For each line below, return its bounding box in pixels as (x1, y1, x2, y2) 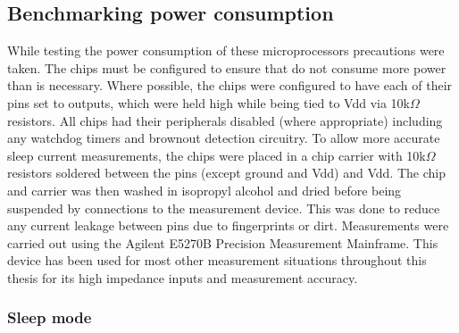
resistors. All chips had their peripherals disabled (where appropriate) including (7, 111, 443, 129)
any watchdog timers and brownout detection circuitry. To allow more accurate (7, 129, 440, 147)
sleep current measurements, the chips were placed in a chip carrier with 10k (7, 146, 426, 164)
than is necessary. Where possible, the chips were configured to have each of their (7, 76, 453, 95)
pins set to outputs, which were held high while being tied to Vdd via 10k (7, 93, 411, 112)
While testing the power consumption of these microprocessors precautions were (7, 41, 445, 60)
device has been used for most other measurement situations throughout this (7, 251, 427, 270)
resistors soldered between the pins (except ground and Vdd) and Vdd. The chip (7, 163, 446, 182)
